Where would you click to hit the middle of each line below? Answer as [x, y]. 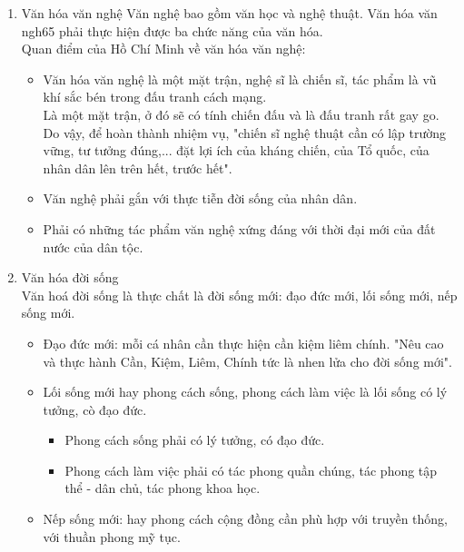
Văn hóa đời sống [70, 277]
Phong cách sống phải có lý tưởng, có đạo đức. [195, 440]
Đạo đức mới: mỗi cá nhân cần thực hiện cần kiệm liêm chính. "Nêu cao [243, 343]
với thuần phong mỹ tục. [112, 536]
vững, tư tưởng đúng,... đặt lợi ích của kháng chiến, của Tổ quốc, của [236, 150]
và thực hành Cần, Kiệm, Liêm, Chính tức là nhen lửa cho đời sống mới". [247, 361]
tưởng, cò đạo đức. [95, 409]
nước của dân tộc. [93, 246]
